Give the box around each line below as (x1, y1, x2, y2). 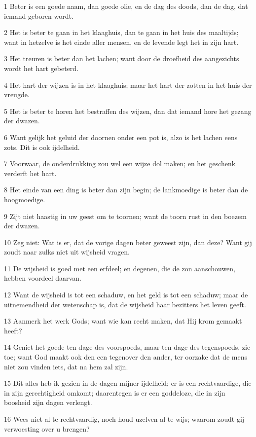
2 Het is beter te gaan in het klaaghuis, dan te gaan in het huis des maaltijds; (4, 27, 239, 37)
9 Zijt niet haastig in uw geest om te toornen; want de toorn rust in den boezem (4, 211, 247, 221)
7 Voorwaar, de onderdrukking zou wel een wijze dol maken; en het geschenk (4, 158, 236, 169)
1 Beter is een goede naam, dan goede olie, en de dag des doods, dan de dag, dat (4, 1, 248, 11)
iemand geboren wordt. (4, 10, 73, 21)
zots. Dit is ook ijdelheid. (4, 142, 80, 152)
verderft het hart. (4, 168, 57, 178)
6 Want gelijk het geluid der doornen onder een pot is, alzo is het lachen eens (4, 132, 238, 142)
